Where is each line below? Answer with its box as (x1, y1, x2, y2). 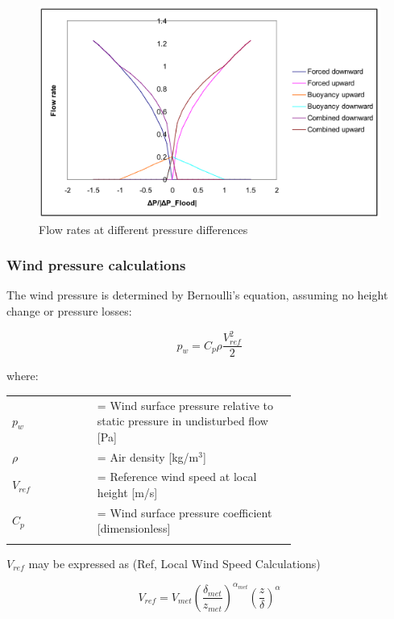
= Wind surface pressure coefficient (97, 504, 272, 521)
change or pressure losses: (6, 303, 132, 320)
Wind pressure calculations (6, 255, 186, 275)
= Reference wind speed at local (97, 468, 257, 485)
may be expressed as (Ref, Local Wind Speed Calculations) (28, 554, 321, 571)
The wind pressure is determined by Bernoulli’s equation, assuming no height (6, 286, 388, 303)
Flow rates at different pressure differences (39, 220, 248, 237)
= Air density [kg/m (97, 448, 199, 465)
